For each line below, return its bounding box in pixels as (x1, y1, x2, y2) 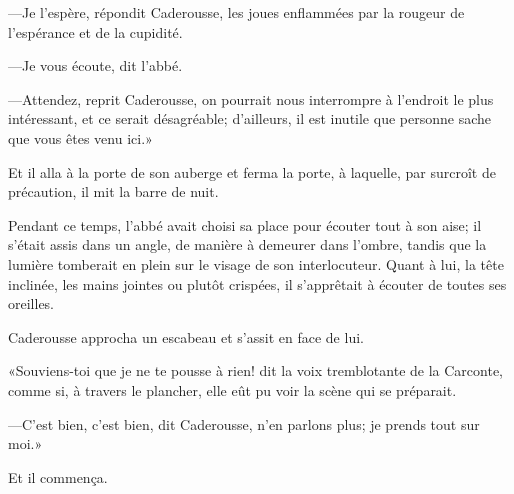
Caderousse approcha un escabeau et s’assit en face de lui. (8, 326, 364, 347)
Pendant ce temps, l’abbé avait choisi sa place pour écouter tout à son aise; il (8, 214, 482, 235)
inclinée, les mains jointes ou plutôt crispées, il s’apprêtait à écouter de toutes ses (8, 273, 507, 294)
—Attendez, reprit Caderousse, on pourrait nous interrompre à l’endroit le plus (8, 88, 494, 109)
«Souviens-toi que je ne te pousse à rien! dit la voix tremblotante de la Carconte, (8, 360, 503, 381)
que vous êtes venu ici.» (8, 127, 153, 148)
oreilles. (8, 293, 55, 314)
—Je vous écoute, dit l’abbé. (8, 55, 183, 76)
